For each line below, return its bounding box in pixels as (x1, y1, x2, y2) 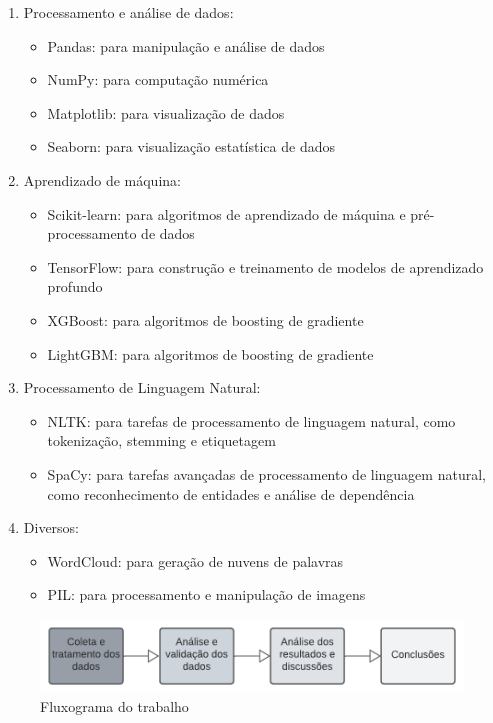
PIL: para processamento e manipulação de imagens (47, 584, 366, 605)
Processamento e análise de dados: (23, 2, 234, 22)
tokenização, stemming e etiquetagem (47, 430, 276, 451)
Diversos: (23, 517, 80, 538)
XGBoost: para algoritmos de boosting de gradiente (47, 309, 364, 330)
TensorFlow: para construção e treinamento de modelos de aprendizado (47, 256, 484, 277)
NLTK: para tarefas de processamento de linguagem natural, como (47, 410, 456, 431)
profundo (47, 276, 103, 297)
